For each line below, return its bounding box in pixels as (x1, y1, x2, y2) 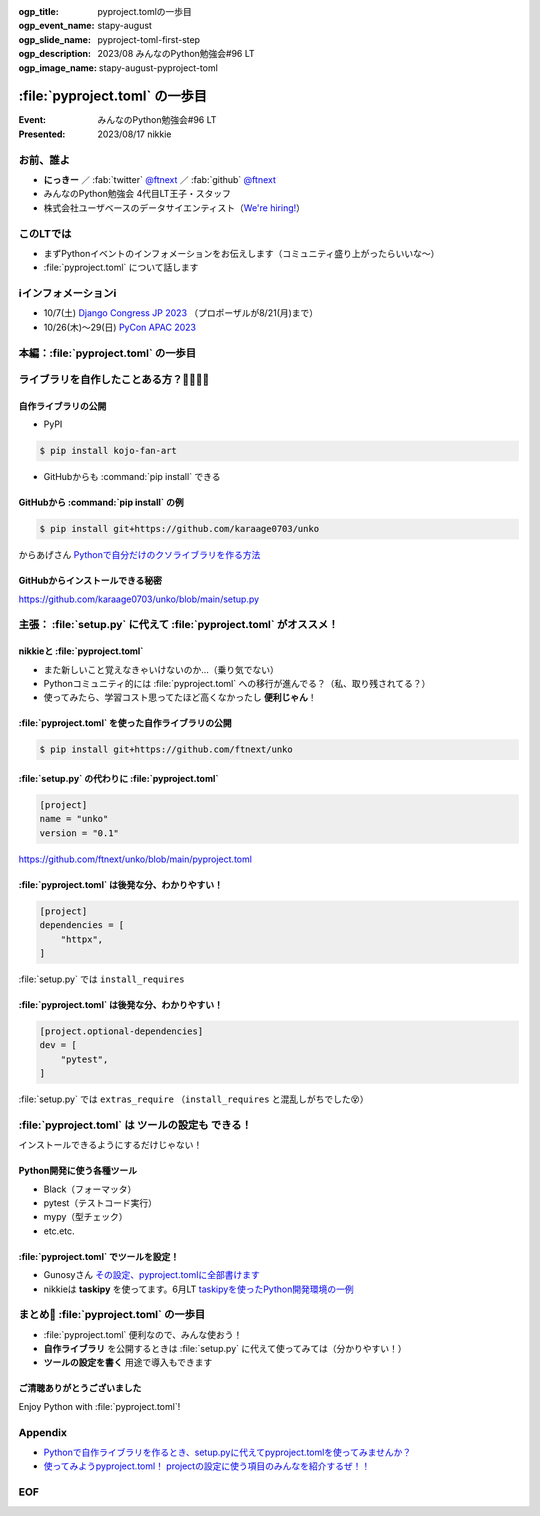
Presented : (18, 128, 66, 140)
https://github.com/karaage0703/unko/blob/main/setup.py (18, 593, 260, 605)
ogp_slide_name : (18, 33, 92, 45)
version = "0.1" (39, 827, 120, 839)
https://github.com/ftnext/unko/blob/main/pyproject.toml (18, 853, 252, 865)
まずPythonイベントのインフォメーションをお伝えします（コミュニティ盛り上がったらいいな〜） (43, 247, 440, 259)
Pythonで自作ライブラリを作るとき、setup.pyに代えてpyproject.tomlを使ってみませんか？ (43, 1446, 412, 1458)
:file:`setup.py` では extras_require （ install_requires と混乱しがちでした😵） (18, 1093, 369, 1105)
